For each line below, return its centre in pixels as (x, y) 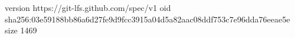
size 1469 (21, 30)
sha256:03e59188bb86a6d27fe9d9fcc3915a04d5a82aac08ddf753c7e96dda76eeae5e (147, 19)
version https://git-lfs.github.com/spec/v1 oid (88, 7)
